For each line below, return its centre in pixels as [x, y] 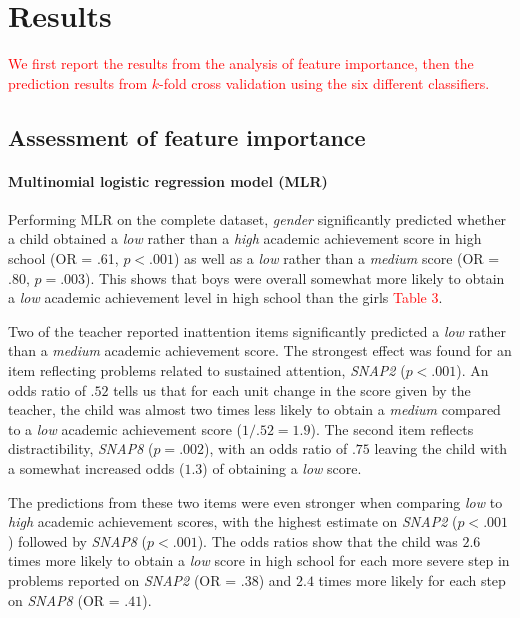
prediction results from [78, 82]
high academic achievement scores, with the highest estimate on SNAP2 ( [233, 521]
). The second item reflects [392, 428]
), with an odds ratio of [276, 448]
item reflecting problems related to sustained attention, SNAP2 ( [207, 370]
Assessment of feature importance [187, 136]
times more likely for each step [412, 579]
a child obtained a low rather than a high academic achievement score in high [245, 238]
